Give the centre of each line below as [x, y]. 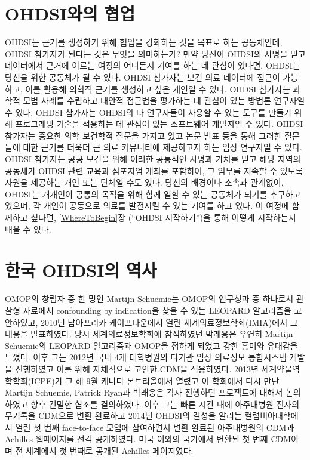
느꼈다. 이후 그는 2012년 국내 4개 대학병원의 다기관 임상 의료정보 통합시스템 [146, 357]
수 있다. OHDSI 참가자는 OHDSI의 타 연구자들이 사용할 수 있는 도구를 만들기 [148, 112]
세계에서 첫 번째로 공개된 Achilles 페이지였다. [110, 451]
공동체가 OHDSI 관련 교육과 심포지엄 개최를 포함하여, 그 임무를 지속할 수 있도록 [154, 170]
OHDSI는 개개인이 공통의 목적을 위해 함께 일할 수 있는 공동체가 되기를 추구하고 [153, 194]
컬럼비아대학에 [271, 416]
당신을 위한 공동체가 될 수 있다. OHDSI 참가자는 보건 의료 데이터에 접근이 [142, 77]
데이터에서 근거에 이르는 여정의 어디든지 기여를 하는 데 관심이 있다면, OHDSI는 [153, 65]
